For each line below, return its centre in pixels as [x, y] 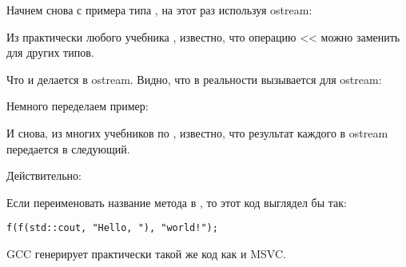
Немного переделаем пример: [78, 106]
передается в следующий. [68, 148]
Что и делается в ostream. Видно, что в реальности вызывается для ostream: [194, 79]
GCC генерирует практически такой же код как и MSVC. [146, 253]
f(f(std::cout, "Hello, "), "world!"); [112, 228]
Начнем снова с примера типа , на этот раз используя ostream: [159, 10]
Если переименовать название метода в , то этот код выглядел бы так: [177, 202]
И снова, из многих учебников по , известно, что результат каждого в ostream [197, 132]
